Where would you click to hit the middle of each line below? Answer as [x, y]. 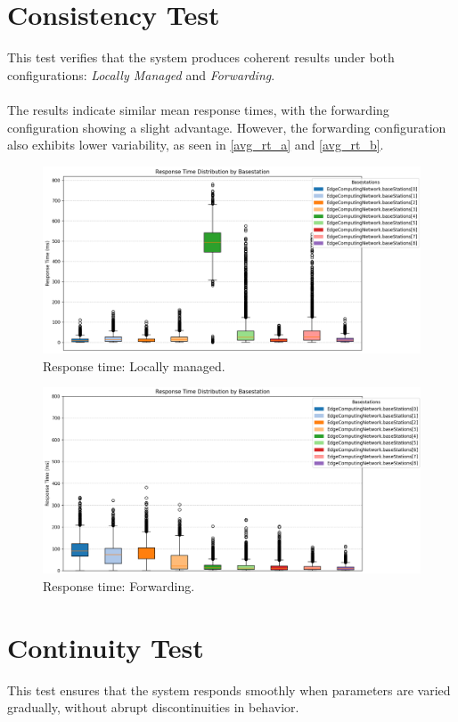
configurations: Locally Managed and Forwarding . [141, 74]
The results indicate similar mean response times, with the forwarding [198, 109]
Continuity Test [106, 647]
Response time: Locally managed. [134, 365]
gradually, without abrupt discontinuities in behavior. [153, 707]
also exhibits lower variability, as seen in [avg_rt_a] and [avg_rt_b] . [196, 145]
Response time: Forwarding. [119, 585]
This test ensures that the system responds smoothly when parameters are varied [229, 690]
